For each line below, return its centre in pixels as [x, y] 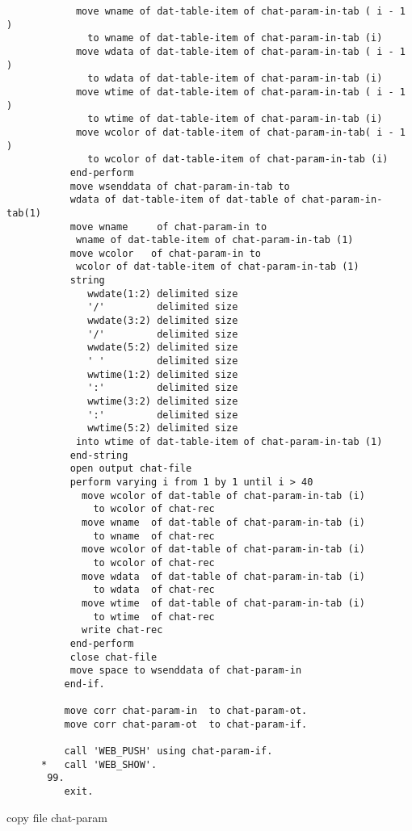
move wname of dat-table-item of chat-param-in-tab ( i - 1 [240, 11]
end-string [99, 455]
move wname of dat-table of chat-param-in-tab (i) [223, 522]
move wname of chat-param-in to [168, 227]
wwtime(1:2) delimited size [163, 374]
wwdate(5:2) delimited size [163, 348]
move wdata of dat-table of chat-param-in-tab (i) [223, 576]
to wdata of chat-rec [154, 590]
